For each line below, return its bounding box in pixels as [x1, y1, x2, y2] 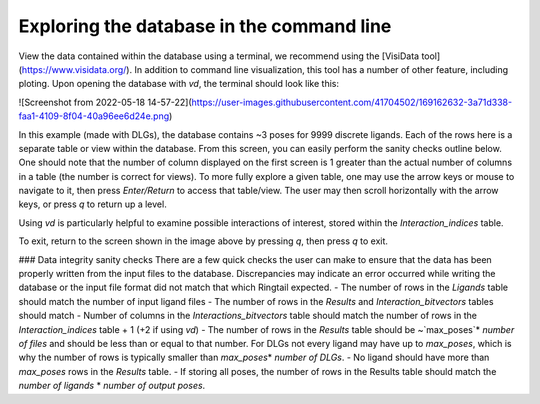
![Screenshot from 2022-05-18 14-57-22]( [18, 96, 192, 108]
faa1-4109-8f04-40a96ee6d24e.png [18, 110, 170, 122]
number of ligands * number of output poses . [18, 380, 206, 392]
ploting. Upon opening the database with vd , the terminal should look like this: [18, 78, 340, 90]
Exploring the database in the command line [18, 15, 392, 37]
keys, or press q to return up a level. [18, 198, 167, 210]
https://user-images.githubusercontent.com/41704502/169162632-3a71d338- [191, 96, 513, 108]
